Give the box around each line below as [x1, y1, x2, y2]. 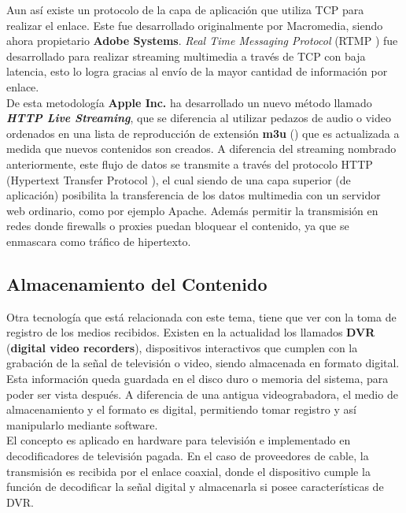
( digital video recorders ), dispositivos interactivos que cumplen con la [6, 339, 358, 355]
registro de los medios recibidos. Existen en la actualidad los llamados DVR [6, 324, 375, 340]
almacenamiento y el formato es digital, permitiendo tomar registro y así [6, 401, 356, 418]
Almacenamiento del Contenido [6, 271, 268, 296]
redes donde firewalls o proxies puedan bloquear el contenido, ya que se [6, 217, 349, 234]
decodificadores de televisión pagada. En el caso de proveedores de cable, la [6, 448, 369, 464]
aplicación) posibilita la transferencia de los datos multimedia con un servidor [6, 187, 381, 203]
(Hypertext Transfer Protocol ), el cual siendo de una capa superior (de [6, 171, 351, 188]
